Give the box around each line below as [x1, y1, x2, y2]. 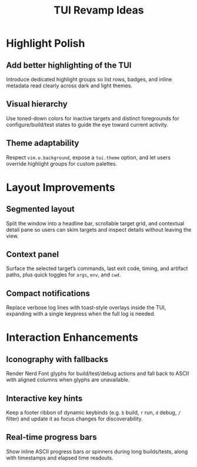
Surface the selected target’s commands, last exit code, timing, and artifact [6, 265, 188, 272]
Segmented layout [6, 204, 75, 214]
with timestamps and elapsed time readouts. [6, 454, 113, 461]
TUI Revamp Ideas [54, 4, 144, 17]
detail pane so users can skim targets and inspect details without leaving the [6, 226, 192, 233]
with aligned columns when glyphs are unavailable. [6, 376, 130, 383]
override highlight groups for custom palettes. [6, 160, 118, 167]
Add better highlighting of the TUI [6, 60, 132, 70]
